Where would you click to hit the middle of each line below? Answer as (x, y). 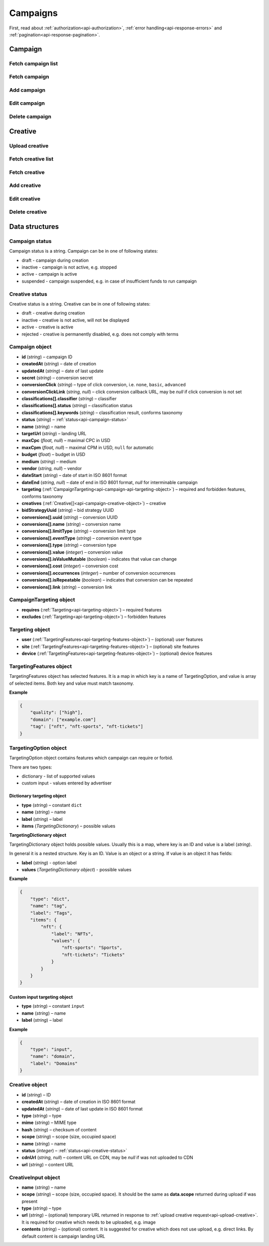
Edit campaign (27, 103)
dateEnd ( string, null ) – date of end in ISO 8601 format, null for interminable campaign (110, 482)
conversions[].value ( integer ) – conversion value (72, 552)
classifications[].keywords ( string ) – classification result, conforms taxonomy (102, 412)
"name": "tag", (49, 906)
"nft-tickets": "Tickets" (93, 955)
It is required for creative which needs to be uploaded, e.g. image (89, 1222)
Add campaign (27, 90)
